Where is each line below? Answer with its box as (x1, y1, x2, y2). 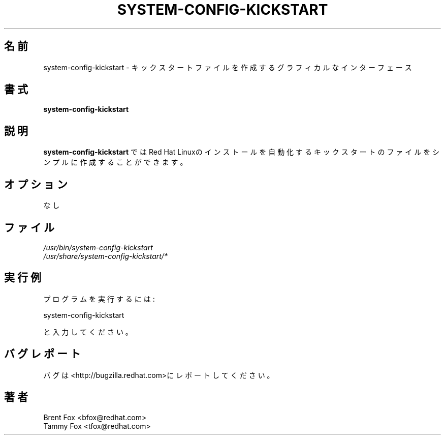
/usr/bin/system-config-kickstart (43, 243, 153, 252)
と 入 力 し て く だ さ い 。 (43, 327, 133, 336)
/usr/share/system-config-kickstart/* (43, 251, 168, 260)
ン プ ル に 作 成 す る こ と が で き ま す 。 (43, 158, 187, 167)
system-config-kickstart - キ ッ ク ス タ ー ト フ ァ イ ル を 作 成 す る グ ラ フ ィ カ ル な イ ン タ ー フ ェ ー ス (43, 63, 412, 72)
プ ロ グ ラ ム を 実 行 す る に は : (43, 294, 155, 303)
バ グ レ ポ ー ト (4, 347, 81, 361)
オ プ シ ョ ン (4, 178, 68, 191)
